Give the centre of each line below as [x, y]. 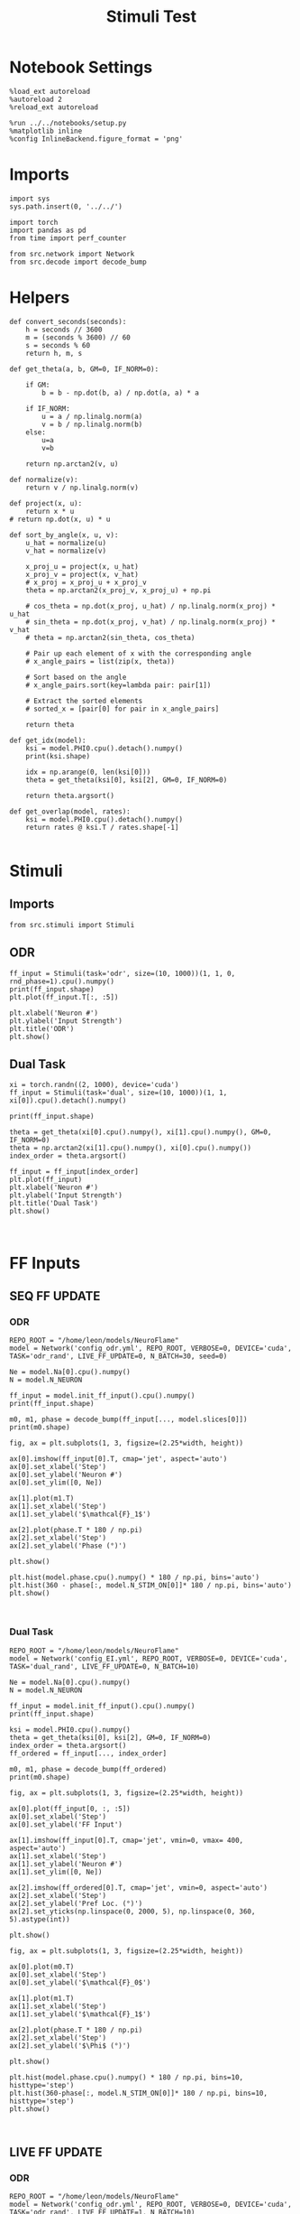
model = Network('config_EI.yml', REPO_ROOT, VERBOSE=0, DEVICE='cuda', [149, 1659]
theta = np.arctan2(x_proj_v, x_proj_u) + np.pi [118, 590]
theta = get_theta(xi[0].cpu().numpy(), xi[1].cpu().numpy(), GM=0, [141, 1132]
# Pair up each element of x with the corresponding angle [139, 653]
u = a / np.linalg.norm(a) [92, 416]
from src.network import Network [72, 254]
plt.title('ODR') [42, 1028]
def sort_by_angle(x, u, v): [64, 535]
